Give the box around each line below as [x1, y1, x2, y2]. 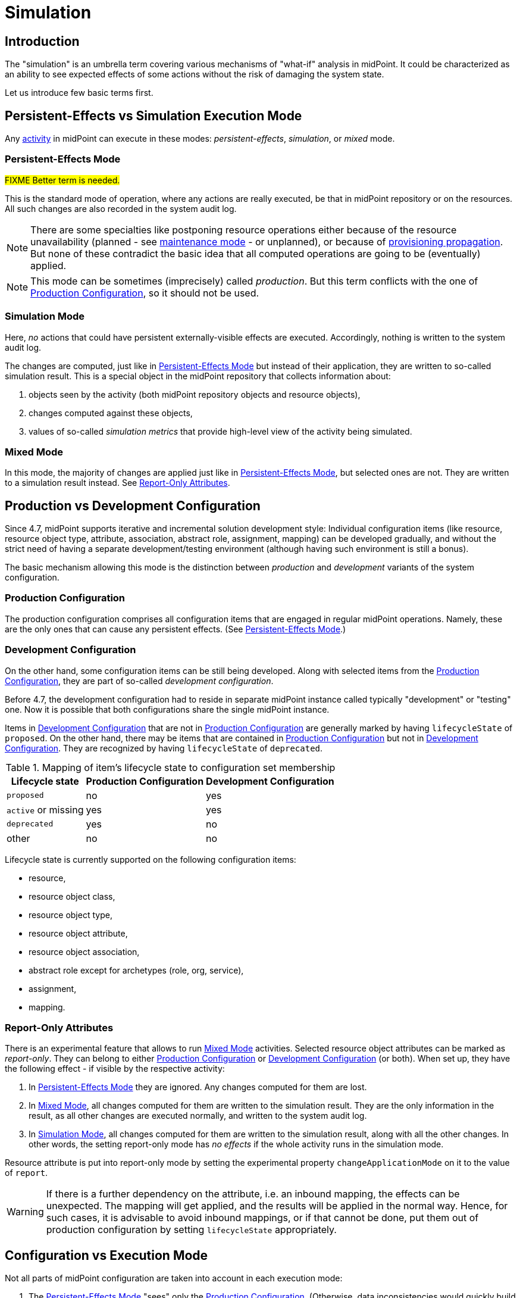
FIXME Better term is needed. [5, 174, 120, 185]
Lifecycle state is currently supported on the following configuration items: [5, 854, 296, 865]
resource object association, [29, 946, 140, 957]
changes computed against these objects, [29, 407, 193, 418]
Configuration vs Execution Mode [5, 1247, 208, 1263]
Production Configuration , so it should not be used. [30, 286, 259, 299]
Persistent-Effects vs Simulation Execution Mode [5, 108, 302, 123]
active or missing [7, 803, 84, 816]
